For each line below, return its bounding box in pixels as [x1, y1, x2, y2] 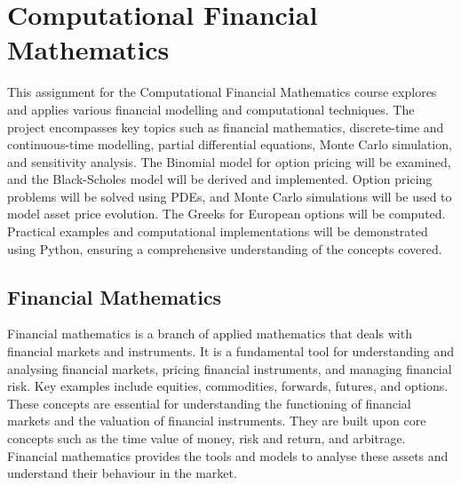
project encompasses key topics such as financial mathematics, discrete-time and [7, 117, 444, 136]
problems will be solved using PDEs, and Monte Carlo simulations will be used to [7, 187, 452, 205]
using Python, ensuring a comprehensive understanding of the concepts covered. [7, 239, 442, 258]
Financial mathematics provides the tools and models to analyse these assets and [7, 446, 449, 465]
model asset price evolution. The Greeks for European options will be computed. [7, 204, 446, 223]
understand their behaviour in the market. [7, 464, 237, 482]
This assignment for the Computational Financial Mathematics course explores [7, 83, 437, 101]
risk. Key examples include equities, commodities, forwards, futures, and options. [7, 377, 449, 395]
